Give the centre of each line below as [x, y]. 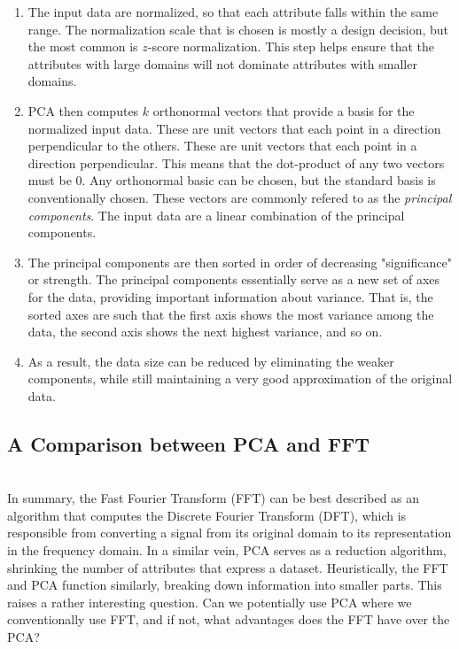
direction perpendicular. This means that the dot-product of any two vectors [236, 162]
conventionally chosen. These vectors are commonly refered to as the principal [240, 197]
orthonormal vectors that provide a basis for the [284, 110]
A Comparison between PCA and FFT [189, 443]
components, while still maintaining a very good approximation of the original [240, 379]
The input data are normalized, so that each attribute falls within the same [233, 12]
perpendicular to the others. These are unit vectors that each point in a [222, 146]
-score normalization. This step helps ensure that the [291, 46]
